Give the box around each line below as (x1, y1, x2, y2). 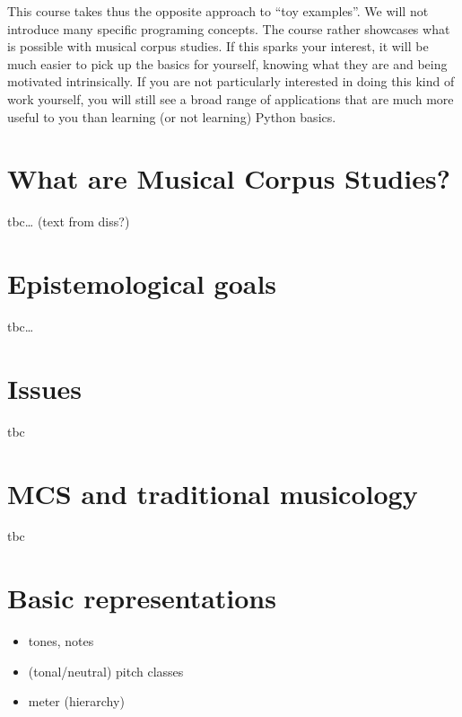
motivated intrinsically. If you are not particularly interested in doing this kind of (7, 72, 455, 91)
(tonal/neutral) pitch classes (28, 661, 184, 680)
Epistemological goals (7, 265, 277, 302)
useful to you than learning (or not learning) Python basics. (7, 107, 336, 126)
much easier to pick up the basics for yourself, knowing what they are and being (7, 54, 448, 73)
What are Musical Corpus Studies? (7, 160, 450, 197)
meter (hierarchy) (28, 692, 125, 711)
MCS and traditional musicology (7, 474, 418, 511)
